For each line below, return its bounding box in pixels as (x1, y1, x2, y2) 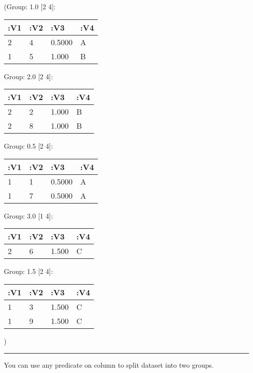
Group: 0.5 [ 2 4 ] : (4, 141, 53, 151)
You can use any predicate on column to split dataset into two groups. (4, 359, 214, 370)
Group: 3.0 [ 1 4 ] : (4, 210, 53, 220)
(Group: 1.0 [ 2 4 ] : (4, 1, 55, 11)
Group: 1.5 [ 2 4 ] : (4, 266, 53, 276)
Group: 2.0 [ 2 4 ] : (4, 71, 53, 81)
